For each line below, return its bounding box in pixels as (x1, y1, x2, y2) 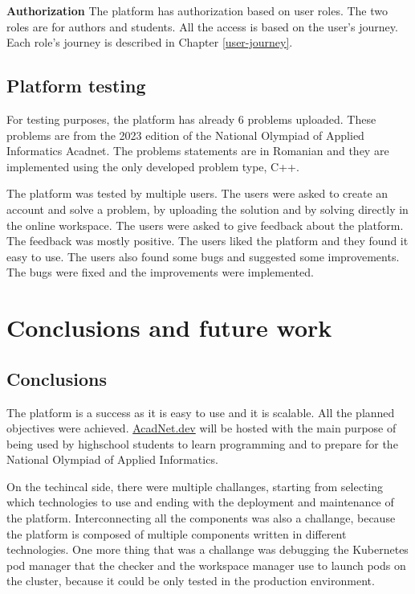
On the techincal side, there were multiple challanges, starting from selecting (6, 477, 384, 494)
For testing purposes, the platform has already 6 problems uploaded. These (6, 110, 376, 127)
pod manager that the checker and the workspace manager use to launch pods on (6, 556, 406, 573)
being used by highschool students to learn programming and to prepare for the (6, 435, 398, 452)
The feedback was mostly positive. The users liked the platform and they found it (6, 232, 409, 249)
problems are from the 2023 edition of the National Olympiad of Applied (6, 126, 364, 143)
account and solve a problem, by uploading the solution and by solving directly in (6, 200, 409, 217)
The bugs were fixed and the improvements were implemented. (6, 264, 314, 281)
